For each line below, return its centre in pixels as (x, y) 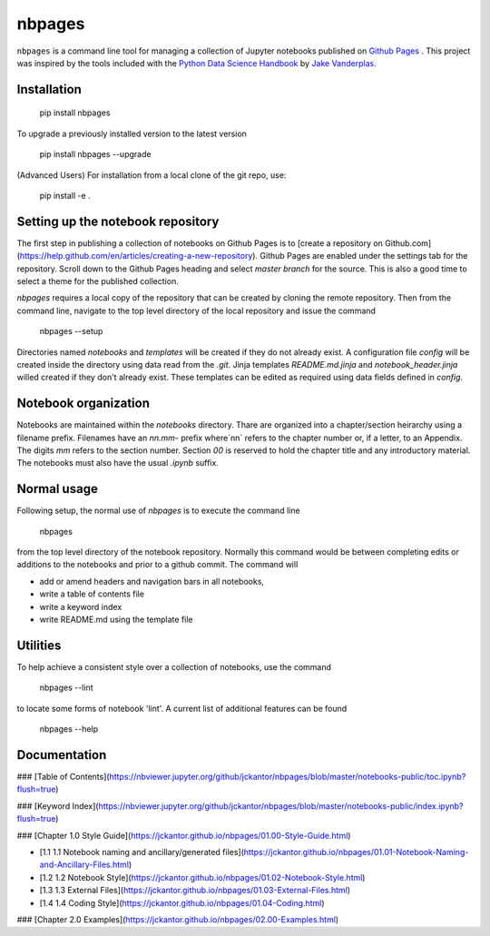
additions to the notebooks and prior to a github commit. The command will (157, 565)
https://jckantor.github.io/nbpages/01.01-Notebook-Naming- (356, 852)
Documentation (62, 755)
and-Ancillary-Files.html (84, 865)
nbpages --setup (71, 331)
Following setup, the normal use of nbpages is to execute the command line (158, 511)
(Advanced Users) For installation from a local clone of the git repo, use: (152, 175)
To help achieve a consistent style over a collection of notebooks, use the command (174, 666)
